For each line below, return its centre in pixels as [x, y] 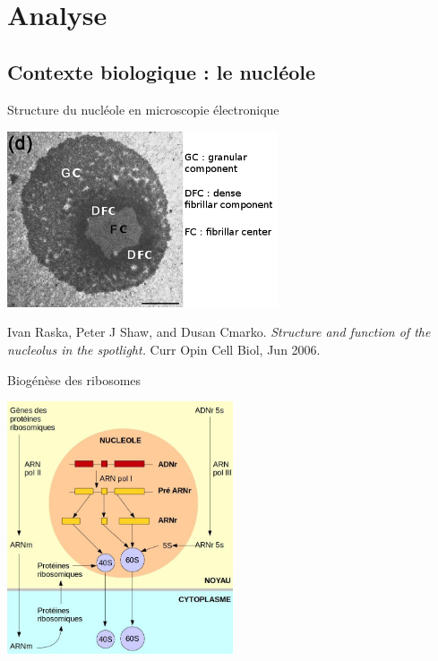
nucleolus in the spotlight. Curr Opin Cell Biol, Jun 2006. [164, 349]
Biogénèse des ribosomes [74, 379]
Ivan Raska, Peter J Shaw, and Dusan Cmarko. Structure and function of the [219, 332]
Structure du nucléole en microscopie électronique [143, 109]
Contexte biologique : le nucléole [162, 71]
